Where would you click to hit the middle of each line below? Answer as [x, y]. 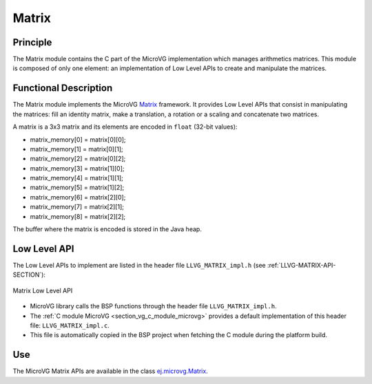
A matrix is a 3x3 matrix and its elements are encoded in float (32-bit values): [125, 127]
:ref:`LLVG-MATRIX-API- [301, 265]
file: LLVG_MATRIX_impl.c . [70, 325]
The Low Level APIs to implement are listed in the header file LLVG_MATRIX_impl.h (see [139, 265]
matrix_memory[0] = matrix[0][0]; [78, 139]
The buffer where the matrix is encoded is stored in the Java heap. [107, 229]
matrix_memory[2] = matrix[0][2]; [78, 159]
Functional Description [63, 88]
